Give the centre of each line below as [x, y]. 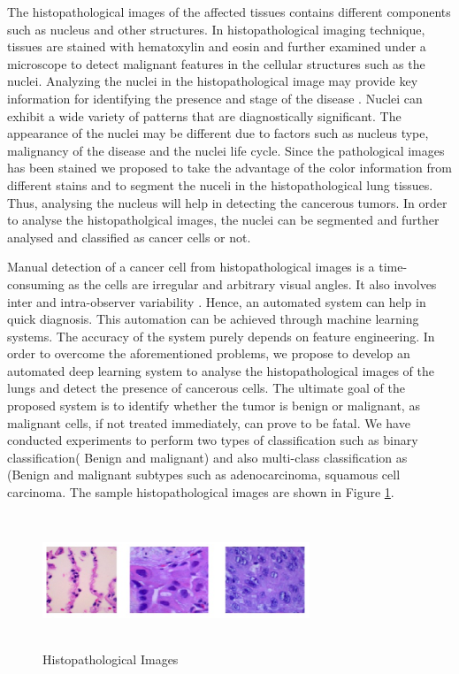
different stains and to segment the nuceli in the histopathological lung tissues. [220, 184]
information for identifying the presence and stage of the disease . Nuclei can [215, 98]
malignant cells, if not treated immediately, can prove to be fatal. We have [209, 422]
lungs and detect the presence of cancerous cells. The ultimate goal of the [206, 388]
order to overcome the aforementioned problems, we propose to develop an [209, 353]
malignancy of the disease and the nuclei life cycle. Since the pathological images [226, 150]
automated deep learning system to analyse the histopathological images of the [221, 370]
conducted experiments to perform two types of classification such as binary [213, 440]
